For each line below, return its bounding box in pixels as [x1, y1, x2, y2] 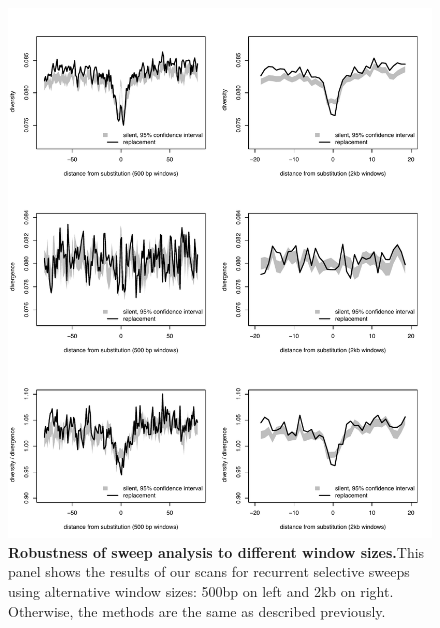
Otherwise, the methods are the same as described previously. [8, 600, 386, 621]
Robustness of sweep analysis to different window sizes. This [8, 541, 425, 562]
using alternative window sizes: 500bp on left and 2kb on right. [8, 580, 394, 601]
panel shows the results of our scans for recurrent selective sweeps [8, 561, 410, 582]
